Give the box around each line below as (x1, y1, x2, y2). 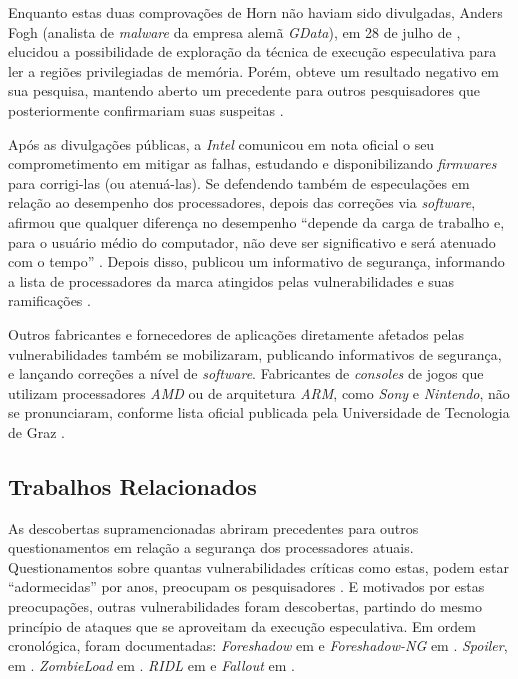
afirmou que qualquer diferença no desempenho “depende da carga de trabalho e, (8, 211, 505, 232)
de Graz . (8, 421, 65, 442)
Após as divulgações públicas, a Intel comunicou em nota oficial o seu (8, 133, 435, 154)
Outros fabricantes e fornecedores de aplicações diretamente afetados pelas (8, 323, 465, 344)
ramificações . (8, 290, 91, 311)
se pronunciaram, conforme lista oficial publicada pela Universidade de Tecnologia (8, 402, 510, 423)
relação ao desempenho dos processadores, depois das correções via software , (8, 192, 476, 213)
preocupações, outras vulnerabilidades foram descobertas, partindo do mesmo (8, 596, 482, 617)
